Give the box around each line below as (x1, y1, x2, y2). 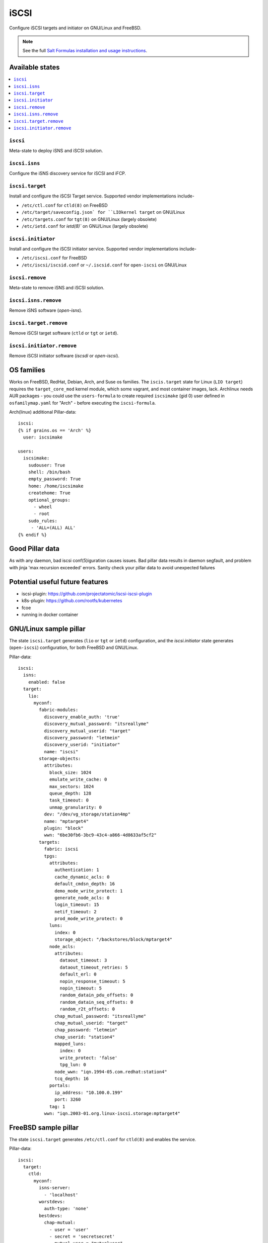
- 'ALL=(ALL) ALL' (31, 525, 76, 531)
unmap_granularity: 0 (49, 804, 102, 810)
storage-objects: (39, 756, 81, 762)
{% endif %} (18, 532, 47, 537)
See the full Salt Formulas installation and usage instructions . (22, 48, 147, 54)
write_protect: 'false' (60, 1055, 118, 1061)
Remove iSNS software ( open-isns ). (9, 307, 83, 313)
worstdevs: (39, 1199, 66, 1205)
